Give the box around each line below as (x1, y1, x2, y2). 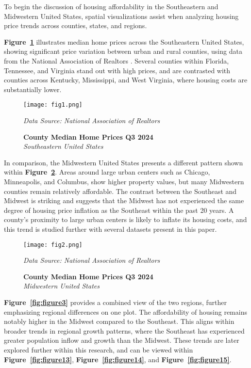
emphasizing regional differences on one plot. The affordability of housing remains (4, 306, 247, 317)
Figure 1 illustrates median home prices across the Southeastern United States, (4, 36, 244, 47)
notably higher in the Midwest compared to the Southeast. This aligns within (4, 316, 234, 326)
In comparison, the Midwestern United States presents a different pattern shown (4, 157, 243, 167)
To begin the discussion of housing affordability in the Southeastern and (4, 1, 218, 11)
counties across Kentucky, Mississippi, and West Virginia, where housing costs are (4, 75, 248, 85)
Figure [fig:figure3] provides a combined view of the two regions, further (4, 297, 227, 307)
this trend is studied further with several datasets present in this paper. (4, 224, 217, 234)
